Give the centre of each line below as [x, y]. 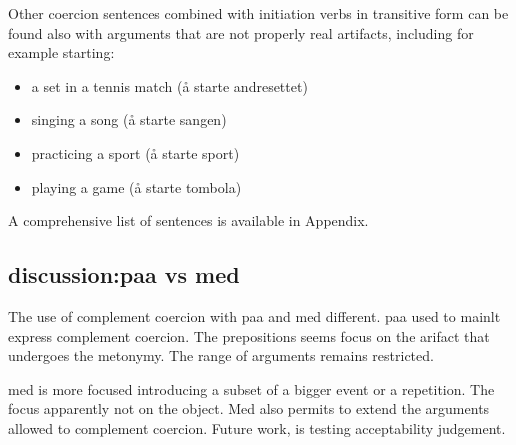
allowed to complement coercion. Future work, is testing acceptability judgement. [257, 427]
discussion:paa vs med [124, 274]
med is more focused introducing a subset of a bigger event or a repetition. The [251, 388]
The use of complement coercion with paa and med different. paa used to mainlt [254, 315]
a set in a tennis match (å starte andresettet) [169, 85]
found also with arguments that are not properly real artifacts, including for [241, 32]
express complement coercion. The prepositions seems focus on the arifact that [249, 335]
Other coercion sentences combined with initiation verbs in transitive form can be [258, 13]
